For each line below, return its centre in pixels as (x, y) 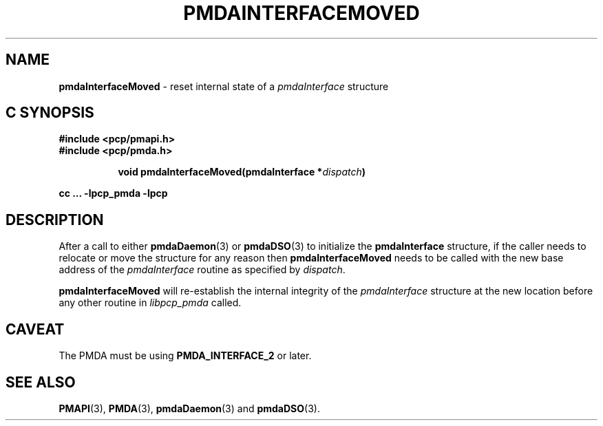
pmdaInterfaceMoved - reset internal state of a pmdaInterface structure (224, 86)
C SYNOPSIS (50, 113)
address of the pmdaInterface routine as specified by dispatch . (202, 270)
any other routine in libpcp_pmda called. (150, 303)
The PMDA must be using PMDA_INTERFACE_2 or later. (185, 356)
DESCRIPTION (55, 220)
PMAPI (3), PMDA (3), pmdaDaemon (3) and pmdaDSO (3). (189, 408)
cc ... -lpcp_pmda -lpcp (113, 193)
